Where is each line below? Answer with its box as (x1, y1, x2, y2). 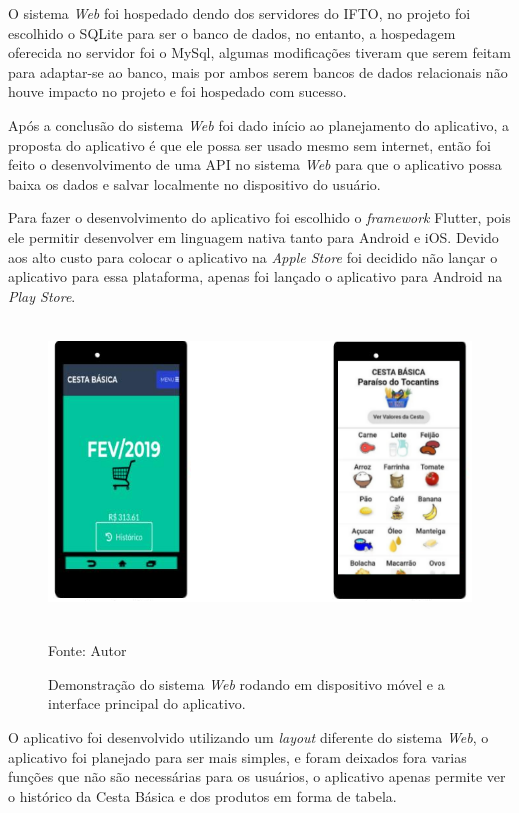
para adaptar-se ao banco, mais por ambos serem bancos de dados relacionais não (8, 61, 508, 82)
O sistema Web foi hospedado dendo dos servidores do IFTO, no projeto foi (8, 3, 471, 23)
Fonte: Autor (48, 640, 127, 661)
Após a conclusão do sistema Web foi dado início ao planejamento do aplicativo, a (8, 114, 509, 135)
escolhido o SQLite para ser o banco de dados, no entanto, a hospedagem (8, 22, 456, 43)
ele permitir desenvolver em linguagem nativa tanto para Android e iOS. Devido (8, 226, 499, 247)
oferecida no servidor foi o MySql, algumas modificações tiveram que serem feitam (8, 42, 511, 63)
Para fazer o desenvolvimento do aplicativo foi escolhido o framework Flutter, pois (8, 207, 511, 228)
